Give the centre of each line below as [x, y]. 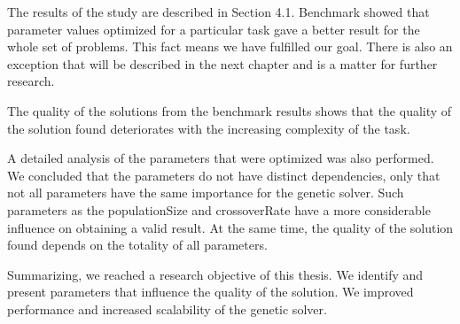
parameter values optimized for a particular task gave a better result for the [214, 29]
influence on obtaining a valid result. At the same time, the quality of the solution [230, 227]
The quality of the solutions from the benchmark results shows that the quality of [230, 110]
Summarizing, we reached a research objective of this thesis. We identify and [215, 274]
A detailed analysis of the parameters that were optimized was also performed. [221, 158]
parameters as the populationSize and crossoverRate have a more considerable [219, 209]
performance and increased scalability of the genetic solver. [167, 309]
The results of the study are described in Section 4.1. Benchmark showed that [218, 12]
